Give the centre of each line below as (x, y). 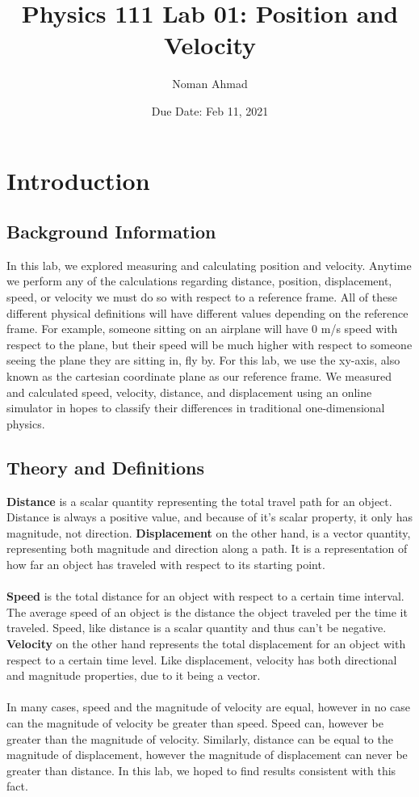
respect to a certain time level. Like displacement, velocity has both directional (202, 659)
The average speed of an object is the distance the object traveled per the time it (207, 611)
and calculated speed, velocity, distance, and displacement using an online (189, 392)
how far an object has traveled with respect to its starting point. (166, 564)
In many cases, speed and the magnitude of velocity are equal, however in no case (209, 707)
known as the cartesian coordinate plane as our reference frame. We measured (199, 376)
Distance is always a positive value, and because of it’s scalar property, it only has (209, 517)
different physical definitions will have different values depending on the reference (207, 312)
